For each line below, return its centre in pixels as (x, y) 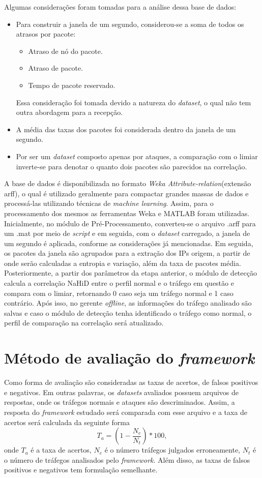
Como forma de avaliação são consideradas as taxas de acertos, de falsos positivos (131, 382)
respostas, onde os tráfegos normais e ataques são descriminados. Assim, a (120, 402)
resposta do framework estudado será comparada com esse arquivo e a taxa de (126, 412)
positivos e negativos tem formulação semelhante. (81, 470)
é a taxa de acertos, (61, 450)
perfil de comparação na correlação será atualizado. (84, 323)
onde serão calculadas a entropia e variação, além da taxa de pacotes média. (123, 263)
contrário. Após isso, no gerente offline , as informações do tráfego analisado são (128, 303)
